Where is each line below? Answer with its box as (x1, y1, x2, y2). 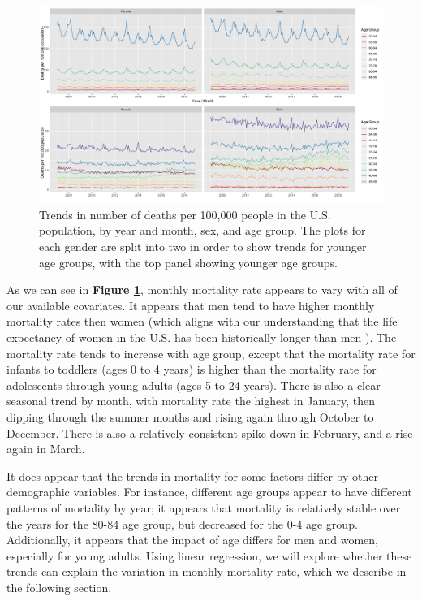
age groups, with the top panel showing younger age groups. (39, 253, 338, 270)
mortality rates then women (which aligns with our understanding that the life (6, 313, 398, 330)
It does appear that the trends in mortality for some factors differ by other (6, 467, 378, 484)
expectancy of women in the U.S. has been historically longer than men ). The (6, 328, 397, 345)
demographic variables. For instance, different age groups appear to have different (6, 483, 412, 500)
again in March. (6, 440, 85, 457)
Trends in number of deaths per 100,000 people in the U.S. (39, 205, 331, 223)
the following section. (6, 578, 112, 595)
